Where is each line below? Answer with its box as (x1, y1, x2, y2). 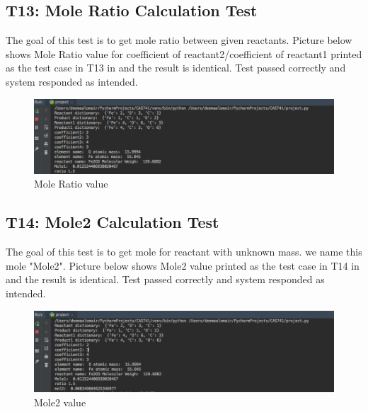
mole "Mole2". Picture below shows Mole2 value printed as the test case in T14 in (6, 258, 360, 273)
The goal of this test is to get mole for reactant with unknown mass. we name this (6, 244, 362, 259)
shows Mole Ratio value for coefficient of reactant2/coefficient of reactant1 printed (6, 46, 362, 61)
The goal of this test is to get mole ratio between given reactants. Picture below (6, 33, 352, 47)
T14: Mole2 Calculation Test (6, 211, 219, 233)
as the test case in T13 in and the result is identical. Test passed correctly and (6, 60, 346, 75)
